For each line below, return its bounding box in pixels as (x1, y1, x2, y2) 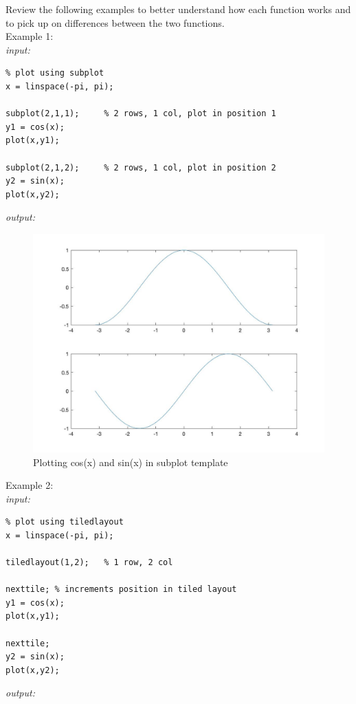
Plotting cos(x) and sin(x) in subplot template (33, 454, 228, 469)
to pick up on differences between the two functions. (5, 15, 225, 30)
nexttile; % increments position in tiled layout (5, 584, 237, 595)
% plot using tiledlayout (5, 517, 124, 527)
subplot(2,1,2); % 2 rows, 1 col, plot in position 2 (5, 162, 276, 173)
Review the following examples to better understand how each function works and (5, 2, 351, 16)
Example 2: (5, 478, 54, 492)
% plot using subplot (5, 68, 104, 78)
